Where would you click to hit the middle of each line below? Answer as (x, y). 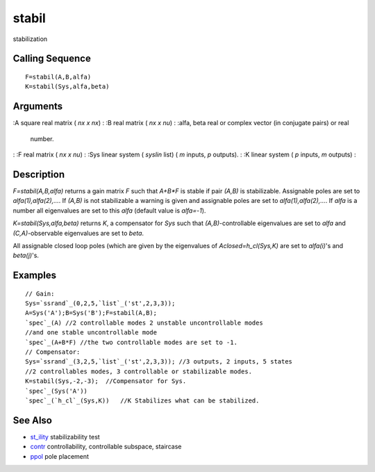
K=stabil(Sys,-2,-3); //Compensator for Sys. (106, 381)
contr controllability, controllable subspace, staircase (106, 447)
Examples (35, 276)
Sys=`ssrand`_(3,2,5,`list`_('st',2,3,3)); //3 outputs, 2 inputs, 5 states (159, 362)
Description (39, 174)
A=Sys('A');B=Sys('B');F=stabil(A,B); (91, 313)
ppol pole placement (60, 456)
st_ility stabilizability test (65, 437)
